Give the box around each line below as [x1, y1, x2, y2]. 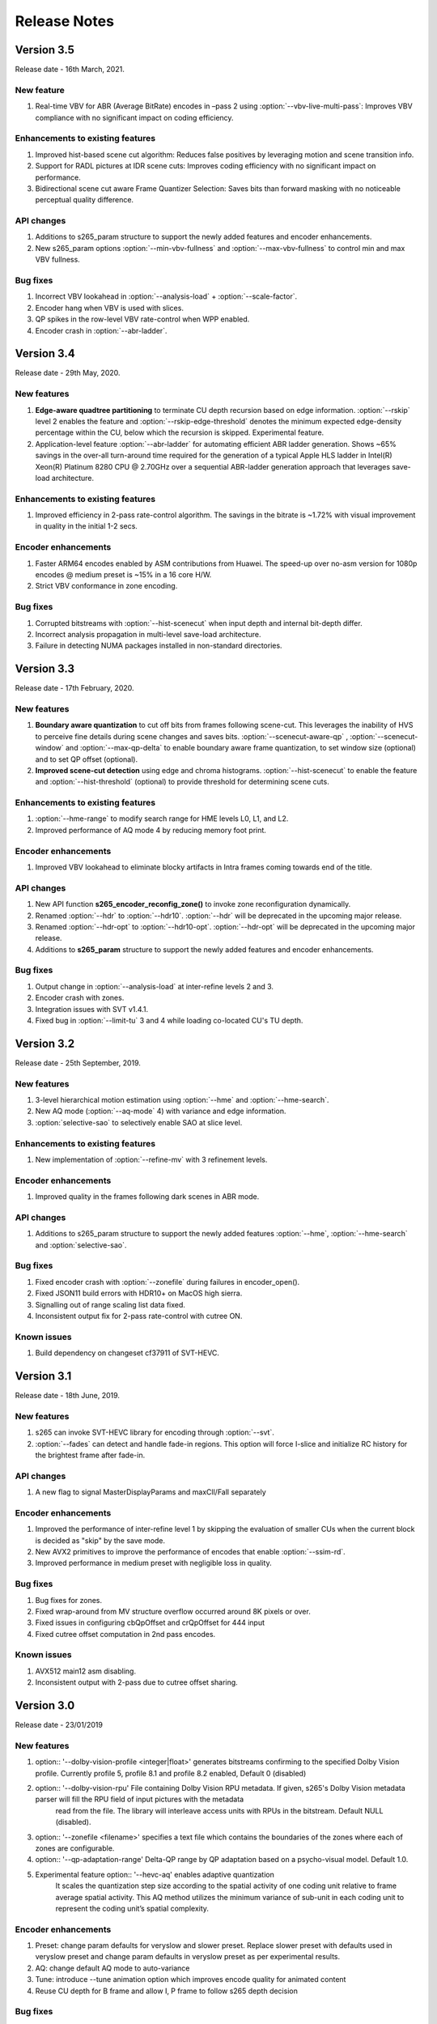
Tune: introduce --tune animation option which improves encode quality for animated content [35, 1975, 346, 1984]
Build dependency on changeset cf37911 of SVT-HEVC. [35, 1348, 220, 1358]
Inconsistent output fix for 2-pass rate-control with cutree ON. [35, 1311, 243, 1320]
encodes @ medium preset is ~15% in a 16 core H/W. [35, 569, 212, 579]
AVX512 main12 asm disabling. [35, 1666, 137, 1676]
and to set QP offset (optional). [35, 754, 138, 764]
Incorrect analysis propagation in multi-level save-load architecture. [35, 629, 261, 639]
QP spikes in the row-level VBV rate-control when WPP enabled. [35, 314, 250, 324]
